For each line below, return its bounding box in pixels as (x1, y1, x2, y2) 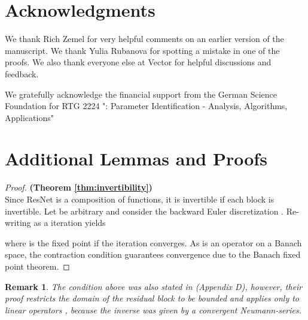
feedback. (5, 67, 39, 80)
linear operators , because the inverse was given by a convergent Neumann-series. (5, 303, 301, 316)
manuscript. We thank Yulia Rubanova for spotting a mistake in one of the (5, 44, 280, 56)
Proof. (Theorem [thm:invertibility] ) (5, 181, 153, 194)
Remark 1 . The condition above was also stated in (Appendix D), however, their (5, 280, 303, 292)
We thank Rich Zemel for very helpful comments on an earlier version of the (5, 32, 284, 45)
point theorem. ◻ (5, 259, 70, 272)
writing (5, 216, 31, 229)
